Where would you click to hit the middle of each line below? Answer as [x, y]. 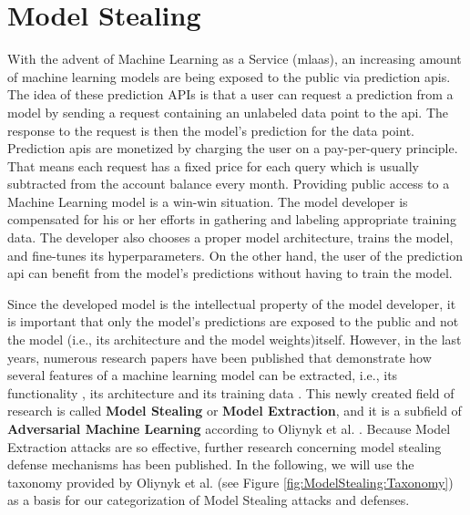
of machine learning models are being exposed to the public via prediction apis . [229, 76]
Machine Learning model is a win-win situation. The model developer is [208, 201]
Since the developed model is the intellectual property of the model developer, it [232, 303]
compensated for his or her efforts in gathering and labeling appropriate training [232, 219]
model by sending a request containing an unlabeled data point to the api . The [228, 112]
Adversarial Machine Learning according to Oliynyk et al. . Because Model [229, 428]
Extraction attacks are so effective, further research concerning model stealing [225, 446]
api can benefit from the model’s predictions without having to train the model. [230, 273]
